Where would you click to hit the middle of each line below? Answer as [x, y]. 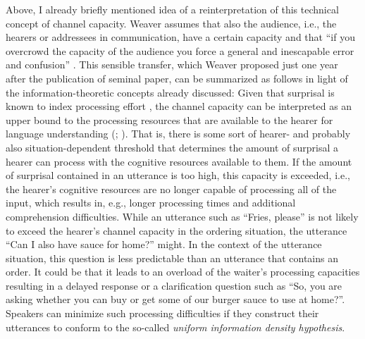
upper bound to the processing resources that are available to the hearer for [169, 119]
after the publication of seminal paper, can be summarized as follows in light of [177, 78]
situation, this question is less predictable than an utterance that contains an [172, 258]
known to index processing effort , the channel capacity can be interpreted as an [179, 106]
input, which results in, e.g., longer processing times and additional [151, 203]
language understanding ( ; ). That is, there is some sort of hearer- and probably [178, 134]
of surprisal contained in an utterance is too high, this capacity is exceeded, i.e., [178, 175]
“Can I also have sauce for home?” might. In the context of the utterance [164, 244]
